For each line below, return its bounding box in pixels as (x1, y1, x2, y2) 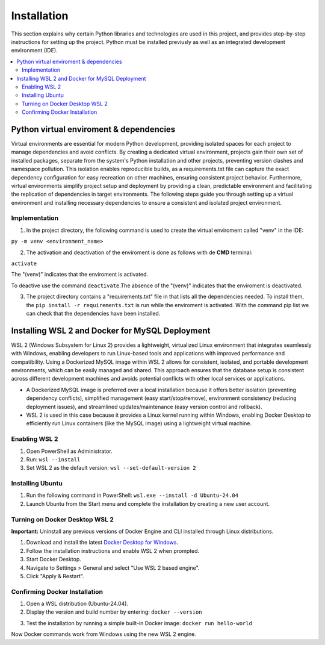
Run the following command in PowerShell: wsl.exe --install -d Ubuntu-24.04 (26, 491, 239, 499)
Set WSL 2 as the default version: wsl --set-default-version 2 (26, 464, 196, 472)
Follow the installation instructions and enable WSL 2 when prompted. (26, 547, 200, 554)
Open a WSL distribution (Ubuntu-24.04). (26, 600, 129, 608)
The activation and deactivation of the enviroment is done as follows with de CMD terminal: (26, 249, 253, 256)
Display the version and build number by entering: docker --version (26, 608, 202, 615)
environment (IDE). (11, 47, 58, 54)
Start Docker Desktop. (26, 556, 81, 563)
